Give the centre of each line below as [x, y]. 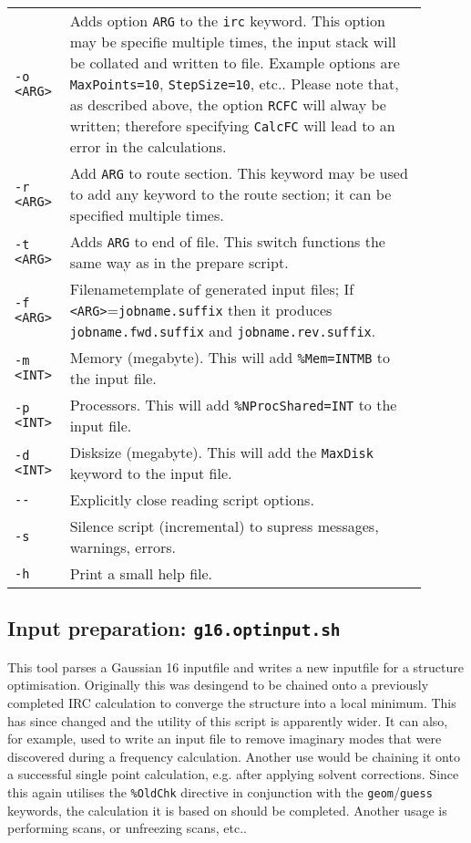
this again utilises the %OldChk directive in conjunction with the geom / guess [220, 791]
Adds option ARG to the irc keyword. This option [227, 21]
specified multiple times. [147, 215]
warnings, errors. [123, 547]
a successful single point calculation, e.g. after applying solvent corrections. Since [233, 774]
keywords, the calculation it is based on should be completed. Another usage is [227, 810]
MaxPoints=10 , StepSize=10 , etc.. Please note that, [234, 83]
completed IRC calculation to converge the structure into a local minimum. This [232, 702]
